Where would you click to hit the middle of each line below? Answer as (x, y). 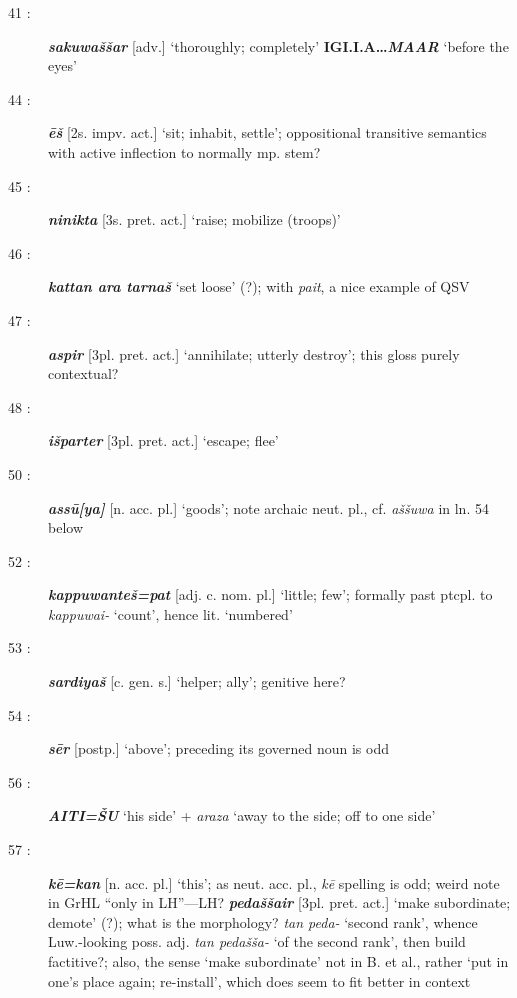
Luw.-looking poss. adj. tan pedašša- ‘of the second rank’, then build (257, 941)
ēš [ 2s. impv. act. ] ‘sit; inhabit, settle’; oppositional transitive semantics (267, 132)
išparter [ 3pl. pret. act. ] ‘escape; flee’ (163, 440)
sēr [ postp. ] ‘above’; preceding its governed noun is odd (218, 748)
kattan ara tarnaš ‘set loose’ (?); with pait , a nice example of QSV (259, 286)
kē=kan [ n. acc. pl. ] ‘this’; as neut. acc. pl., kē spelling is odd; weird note (274, 882)
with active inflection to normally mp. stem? (184, 151)
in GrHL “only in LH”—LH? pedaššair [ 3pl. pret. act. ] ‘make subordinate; (279, 902)
